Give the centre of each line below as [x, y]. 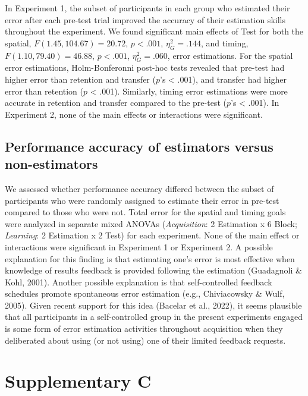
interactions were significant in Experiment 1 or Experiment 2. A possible [139, 246]
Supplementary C [78, 381]
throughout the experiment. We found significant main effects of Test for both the [154, 31]
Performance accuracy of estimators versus [139, 146]
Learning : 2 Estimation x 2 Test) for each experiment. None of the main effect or [152, 235]
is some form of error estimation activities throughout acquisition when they [144, 329]
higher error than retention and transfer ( [80, 79]
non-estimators [51, 164]
